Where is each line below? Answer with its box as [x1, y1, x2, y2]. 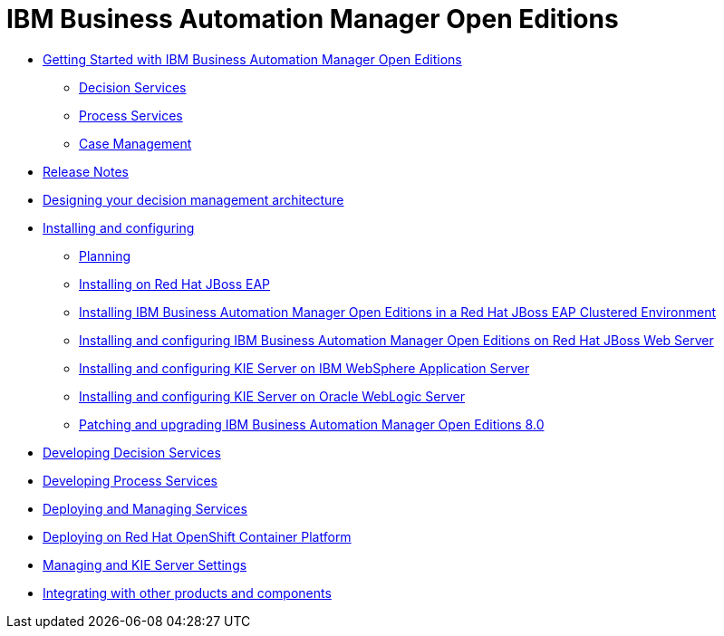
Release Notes [43, 163, 129, 179]
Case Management [79, 135, 192, 151]
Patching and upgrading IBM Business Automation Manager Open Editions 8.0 [79, 416, 545, 432]
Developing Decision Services [43, 444, 221, 460]
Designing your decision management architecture [43, 191, 344, 207]
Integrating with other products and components [43, 584, 332, 601]
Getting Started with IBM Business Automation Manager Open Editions [43, 51, 462, 67]
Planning [79, 247, 130, 264]
